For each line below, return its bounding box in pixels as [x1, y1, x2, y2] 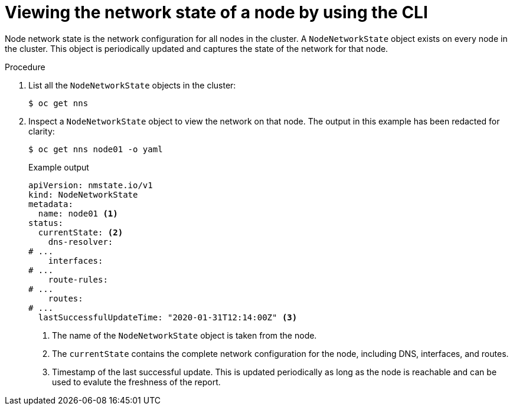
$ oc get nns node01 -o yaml [28, 144, 163, 154]
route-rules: [48, 274, 108, 284]
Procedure [5, 61, 45, 72]
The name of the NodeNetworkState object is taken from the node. [52, 330, 317, 340]
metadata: [28, 199, 73, 209]
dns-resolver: [48, 237, 113, 247]
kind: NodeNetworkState [28, 189, 138, 199]
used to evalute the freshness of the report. [52, 376, 221, 387]
